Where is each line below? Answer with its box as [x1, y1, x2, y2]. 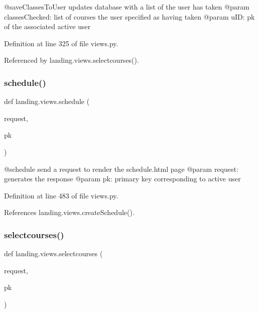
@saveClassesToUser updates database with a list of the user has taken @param [4, 2, 249, 12]
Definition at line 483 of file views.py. [4, 190, 118, 200]
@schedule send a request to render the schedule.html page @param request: [4, 163, 238, 174]
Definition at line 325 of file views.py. [4, 38, 118, 48]
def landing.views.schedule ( [4, 96, 90, 107]
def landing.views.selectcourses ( [4, 248, 103, 259]
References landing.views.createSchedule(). [4, 207, 135, 218]
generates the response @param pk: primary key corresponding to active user [4, 173, 241, 184]
